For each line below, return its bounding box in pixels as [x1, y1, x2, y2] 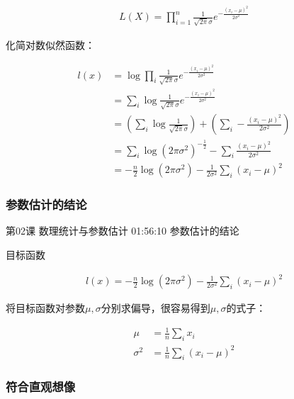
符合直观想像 [6, 378, 76, 395]
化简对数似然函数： [6, 37, 95, 52]
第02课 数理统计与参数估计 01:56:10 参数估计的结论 [6, 223, 239, 238]
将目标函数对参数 [6, 300, 85, 315]
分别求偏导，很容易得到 [101, 300, 210, 315]
